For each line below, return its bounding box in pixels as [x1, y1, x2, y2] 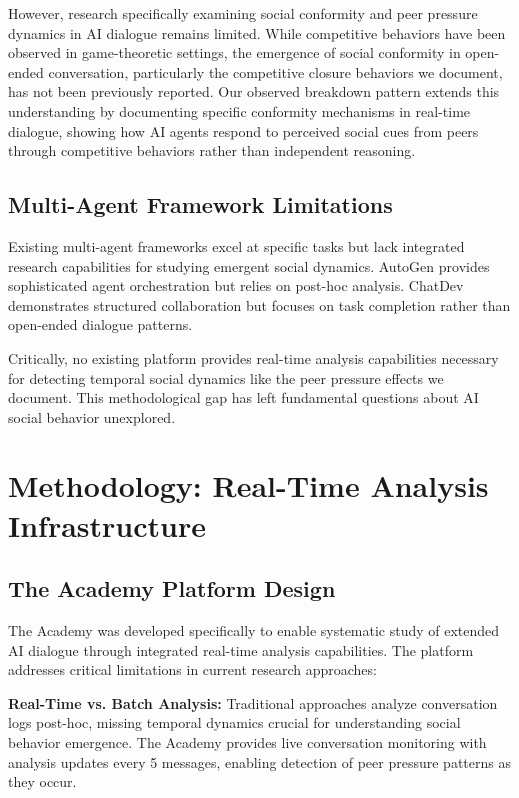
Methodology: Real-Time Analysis [8, 465, 489, 506]
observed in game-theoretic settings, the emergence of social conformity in [8, 42, 461, 63]
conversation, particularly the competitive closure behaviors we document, [48, 61, 503, 82]
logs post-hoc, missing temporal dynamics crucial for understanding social [8, 712, 461, 733]
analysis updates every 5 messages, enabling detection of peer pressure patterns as [8, 751, 511, 772]
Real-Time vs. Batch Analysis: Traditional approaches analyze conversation [8, 692, 498, 713]
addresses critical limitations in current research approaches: [8, 659, 377, 680]
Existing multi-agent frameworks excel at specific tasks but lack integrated [8, 235, 465, 256]
